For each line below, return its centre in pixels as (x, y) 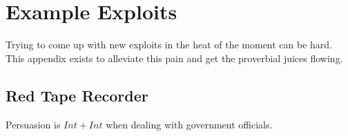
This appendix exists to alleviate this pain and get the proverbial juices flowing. (174, 58)
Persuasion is (33, 124)
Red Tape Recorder (77, 95)
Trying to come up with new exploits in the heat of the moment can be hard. (169, 45)
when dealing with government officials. (189, 124)
